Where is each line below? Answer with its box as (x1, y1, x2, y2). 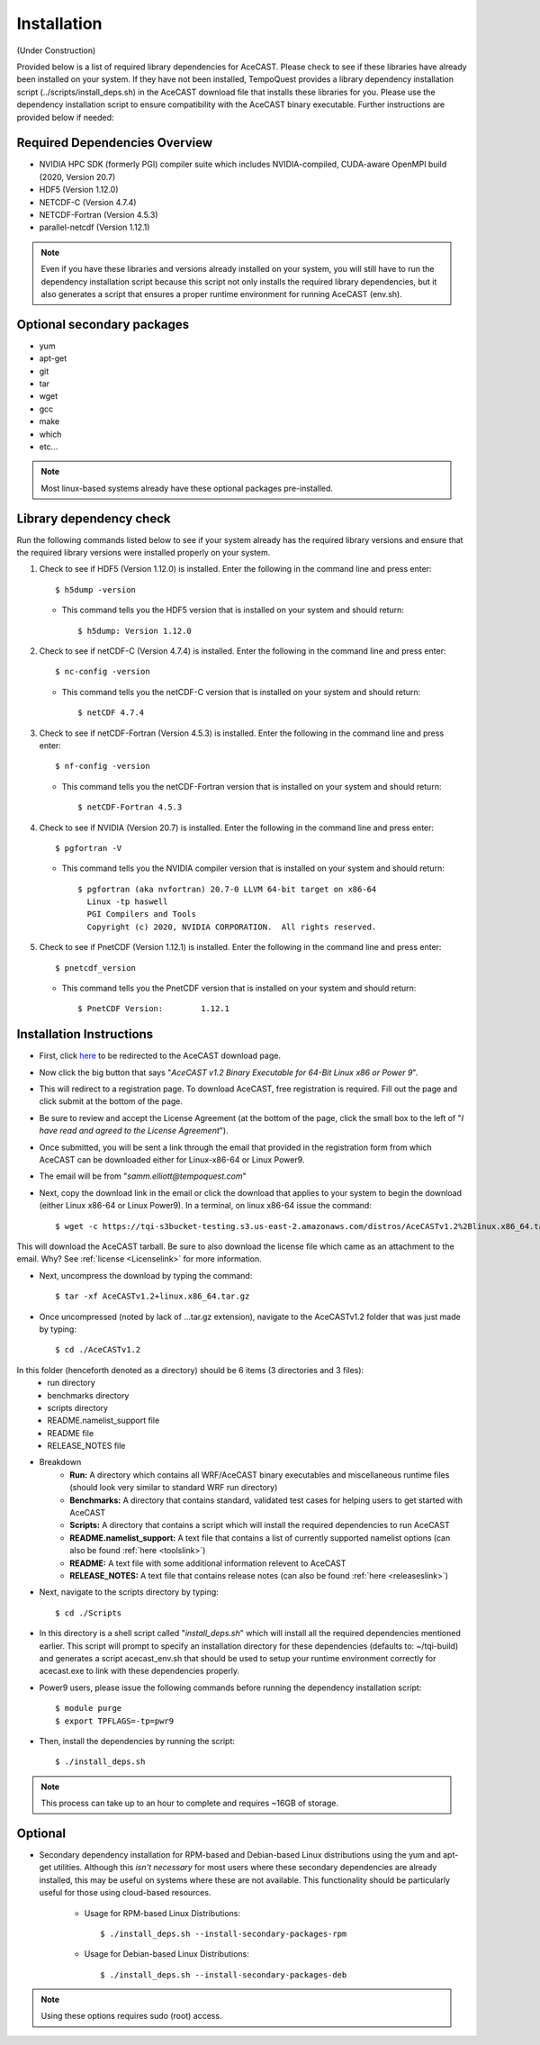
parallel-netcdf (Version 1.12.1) (39, 222, 150, 233)
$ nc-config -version (55, 666, 150, 677)
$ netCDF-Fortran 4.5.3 (77, 802, 183, 812)
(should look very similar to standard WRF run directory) (69, 1482, 278, 1493)
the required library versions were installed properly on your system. (16, 547, 271, 558)
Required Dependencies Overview (16, 135, 213, 150)
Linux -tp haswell (86, 897, 168, 907)
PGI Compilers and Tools (86, 909, 197, 919)
